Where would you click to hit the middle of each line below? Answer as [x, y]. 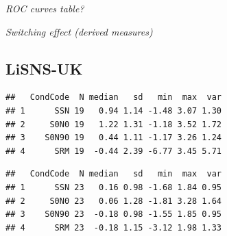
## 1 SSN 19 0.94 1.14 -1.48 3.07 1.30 [113, 110]
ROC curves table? [45, 8]
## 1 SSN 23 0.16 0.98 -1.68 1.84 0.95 [113, 187]
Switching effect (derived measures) [79, 31]
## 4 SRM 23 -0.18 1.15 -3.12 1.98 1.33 [113, 227]
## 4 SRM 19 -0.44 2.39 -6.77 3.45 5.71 [113, 151]
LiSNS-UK [44, 68]
